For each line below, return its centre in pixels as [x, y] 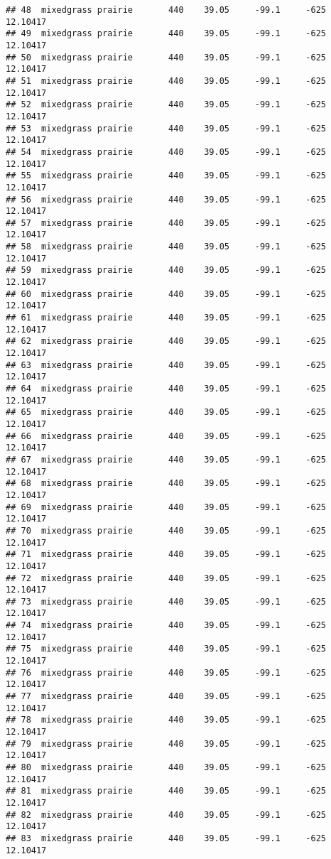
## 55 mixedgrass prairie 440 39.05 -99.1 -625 [166, 176]
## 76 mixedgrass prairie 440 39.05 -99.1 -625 [166, 672]
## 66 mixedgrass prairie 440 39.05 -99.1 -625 [166, 436]
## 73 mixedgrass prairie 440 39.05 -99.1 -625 [166, 601]
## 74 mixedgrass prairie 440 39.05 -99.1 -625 [166, 626]
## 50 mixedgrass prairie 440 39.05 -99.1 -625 [166, 57]
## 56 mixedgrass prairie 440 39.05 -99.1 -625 [166, 199]
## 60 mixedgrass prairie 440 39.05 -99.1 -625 [166, 294]
